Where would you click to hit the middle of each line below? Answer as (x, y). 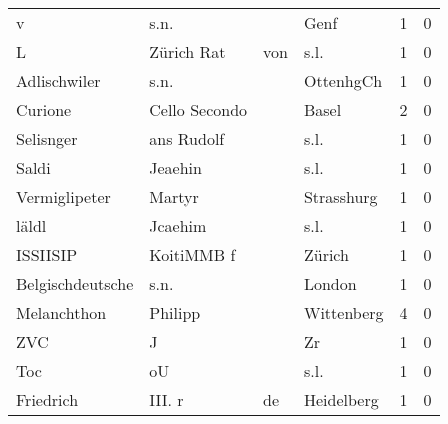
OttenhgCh (343, 80)
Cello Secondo (198, 109)
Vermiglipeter (63, 196)
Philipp (175, 312)
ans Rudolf (187, 138)
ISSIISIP (47, 254)
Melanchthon (61, 312)
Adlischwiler (58, 80)
